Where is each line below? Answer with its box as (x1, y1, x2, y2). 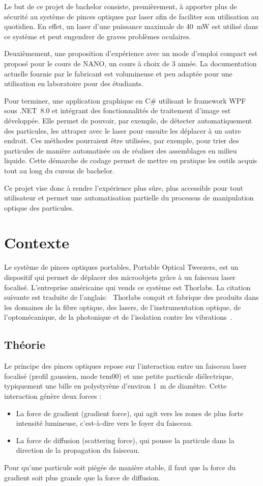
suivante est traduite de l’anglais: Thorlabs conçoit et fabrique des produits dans (4, 292, 259, 302)
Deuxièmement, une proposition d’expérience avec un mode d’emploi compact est (4, 48, 258, 59)
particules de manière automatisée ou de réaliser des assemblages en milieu (4, 145, 237, 156)
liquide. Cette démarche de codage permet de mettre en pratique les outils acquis (4, 155, 257, 166)
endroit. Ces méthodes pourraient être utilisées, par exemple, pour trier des (4, 135, 239, 146)
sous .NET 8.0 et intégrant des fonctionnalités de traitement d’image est (4, 105, 231, 116)
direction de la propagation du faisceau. (16, 445, 140, 455)
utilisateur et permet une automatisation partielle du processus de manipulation (4, 192, 254, 203)
